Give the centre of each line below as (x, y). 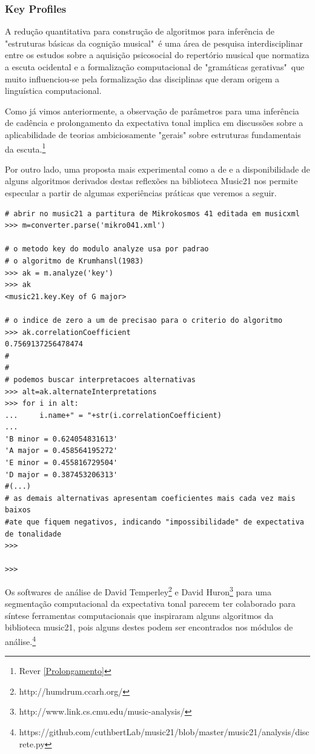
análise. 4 (21, 640)
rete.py (32, 743)
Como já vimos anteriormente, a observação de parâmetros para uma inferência (152, 111)
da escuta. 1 (25, 148)
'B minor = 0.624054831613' (61, 439)
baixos (18, 510)
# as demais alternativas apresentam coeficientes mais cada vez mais (150, 498)
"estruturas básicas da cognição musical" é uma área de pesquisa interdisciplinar (154, 43)
